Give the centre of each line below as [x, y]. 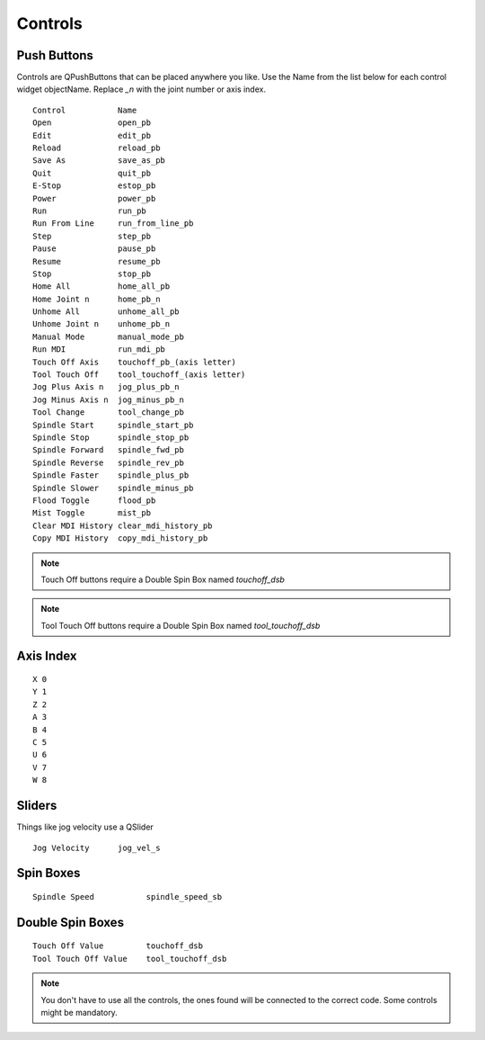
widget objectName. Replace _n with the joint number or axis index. [141, 89]
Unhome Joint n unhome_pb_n [101, 324]
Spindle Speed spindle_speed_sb [128, 897]
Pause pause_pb [94, 249]
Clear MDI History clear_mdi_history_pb [123, 525]
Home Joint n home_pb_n [97, 299]
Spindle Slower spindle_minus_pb [113, 488]
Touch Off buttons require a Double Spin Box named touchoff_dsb [163, 579]
